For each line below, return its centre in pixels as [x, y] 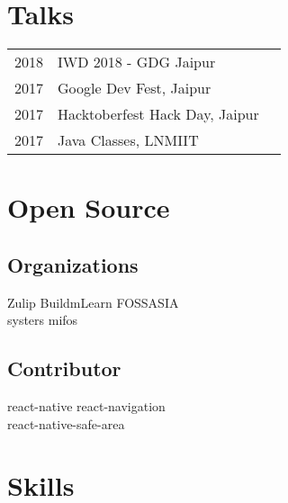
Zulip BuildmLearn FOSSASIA [93, 302]
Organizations [73, 264]
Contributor [64, 368]
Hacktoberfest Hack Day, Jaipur [158, 114]
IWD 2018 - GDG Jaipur [137, 62]
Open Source [89, 207]
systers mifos [43, 320]
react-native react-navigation [86, 406]
